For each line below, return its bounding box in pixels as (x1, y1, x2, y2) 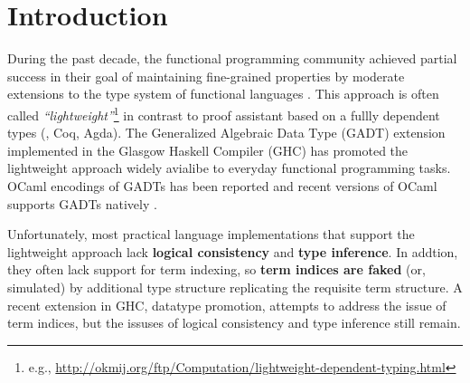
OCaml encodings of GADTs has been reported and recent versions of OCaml (7, 176, 437, 195)
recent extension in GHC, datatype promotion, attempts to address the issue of (7, 295, 446, 314)
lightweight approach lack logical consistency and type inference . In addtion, (7, 242, 458, 261)
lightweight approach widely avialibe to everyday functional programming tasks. (7, 158, 451, 177)
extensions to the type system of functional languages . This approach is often (7, 84, 439, 103)
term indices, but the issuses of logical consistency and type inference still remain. (7, 313, 461, 332)
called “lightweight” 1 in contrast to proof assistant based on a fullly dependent (7, 102, 440, 124)
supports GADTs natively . (7, 194, 157, 213)
